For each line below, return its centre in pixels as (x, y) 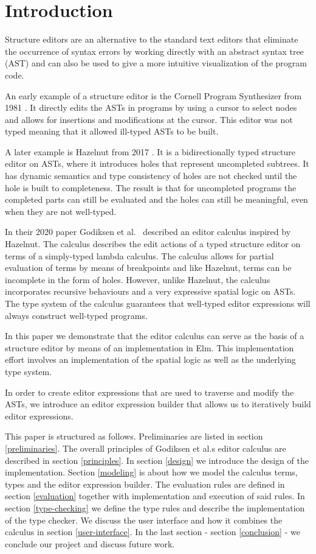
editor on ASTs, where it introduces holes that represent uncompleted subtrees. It (157, 163)
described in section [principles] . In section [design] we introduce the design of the (157, 460)
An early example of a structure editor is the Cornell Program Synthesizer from (153, 95)
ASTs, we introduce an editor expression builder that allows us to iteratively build (158, 404)
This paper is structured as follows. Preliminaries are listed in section (134, 436)
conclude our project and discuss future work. (90, 543)
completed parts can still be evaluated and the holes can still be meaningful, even (156, 199)
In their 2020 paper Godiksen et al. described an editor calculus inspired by (148, 232)
